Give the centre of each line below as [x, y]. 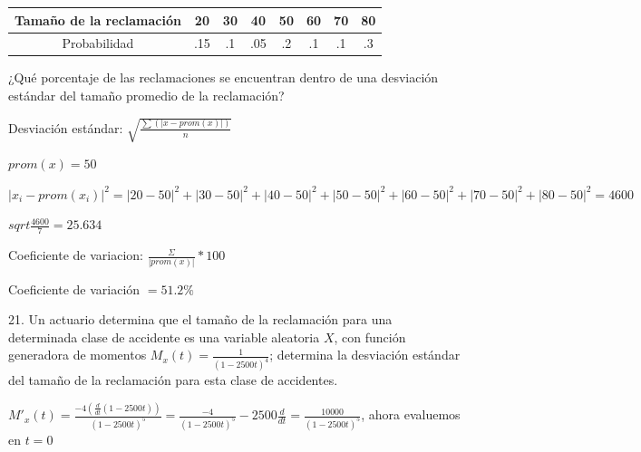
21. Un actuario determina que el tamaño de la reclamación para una [200, 319]
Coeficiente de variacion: [76, 255]
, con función [370, 337]
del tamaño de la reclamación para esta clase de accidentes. [173, 380]
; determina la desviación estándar [365, 355]
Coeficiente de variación [74, 289]
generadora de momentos [78, 355]
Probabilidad [98, 43]
